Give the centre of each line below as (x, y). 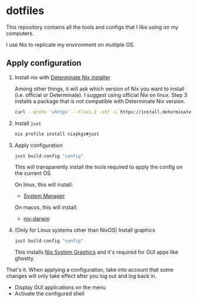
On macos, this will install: (46, 207)
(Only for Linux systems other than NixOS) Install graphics (85, 230)
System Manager (44, 196)
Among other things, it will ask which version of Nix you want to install (99, 89)
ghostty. (25, 258)
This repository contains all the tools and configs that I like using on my (92, 27)
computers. (20, 33)
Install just (28, 123)
